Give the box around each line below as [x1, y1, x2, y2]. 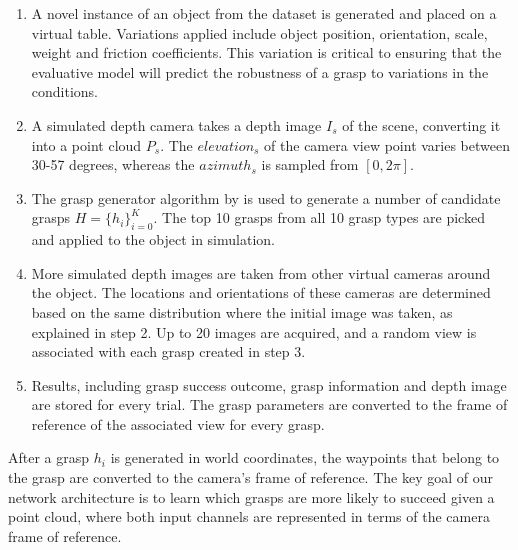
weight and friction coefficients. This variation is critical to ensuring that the [31, 42, 502, 63]
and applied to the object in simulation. [31, 229, 275, 250]
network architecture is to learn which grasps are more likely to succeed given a [8, 486, 495, 507]
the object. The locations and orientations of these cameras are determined [31, 282, 491, 303]
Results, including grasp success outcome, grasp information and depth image [31, 374, 507, 395]
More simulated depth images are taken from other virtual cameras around [31, 262, 491, 283]
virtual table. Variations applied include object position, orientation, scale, [31, 22, 488, 43]
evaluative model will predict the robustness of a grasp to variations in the [31, 61, 489, 82]
